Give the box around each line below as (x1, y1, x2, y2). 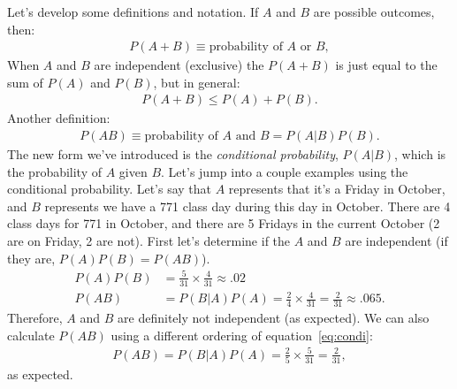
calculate (7, 325, 55, 344)
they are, (7, 248, 56, 267)
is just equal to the (335, 56, 438, 74)
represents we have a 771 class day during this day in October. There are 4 (44, 196, 451, 215)
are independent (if (345, 232, 448, 250)
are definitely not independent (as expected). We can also (118, 308, 430, 326)
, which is (394, 145, 446, 164)
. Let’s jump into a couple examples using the (161, 162, 408, 180)
